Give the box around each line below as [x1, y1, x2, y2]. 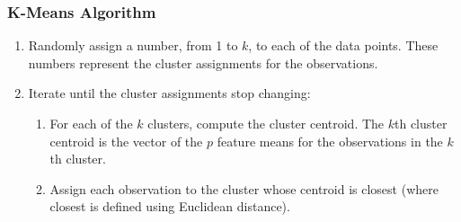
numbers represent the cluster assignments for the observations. [28, 53, 378, 72]
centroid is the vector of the [49, 131, 203, 150]
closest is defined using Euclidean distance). [49, 197, 290, 216]
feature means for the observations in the [217, 131, 443, 150]
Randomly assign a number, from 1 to [28, 36, 238, 55]
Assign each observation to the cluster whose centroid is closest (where [49, 179, 439, 198]
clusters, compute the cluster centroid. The [147, 114, 385, 132]
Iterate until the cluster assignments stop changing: [28, 84, 311, 102]
